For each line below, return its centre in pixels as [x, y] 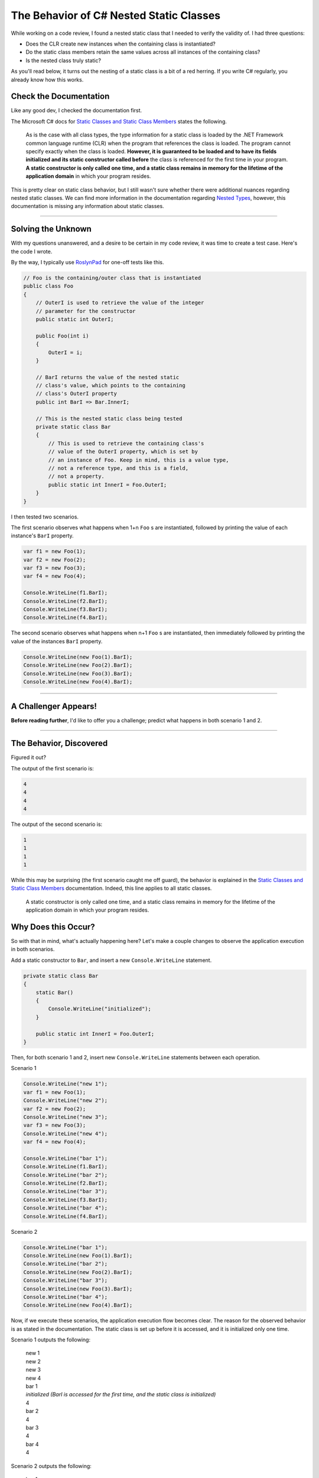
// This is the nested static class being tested [109, 419]
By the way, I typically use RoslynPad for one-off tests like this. [88, 262]
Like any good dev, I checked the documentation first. [77, 111]
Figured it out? [29, 757]
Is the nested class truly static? [64, 60]
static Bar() [55, 992]
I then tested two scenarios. [45, 517]
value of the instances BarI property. [57, 641]
